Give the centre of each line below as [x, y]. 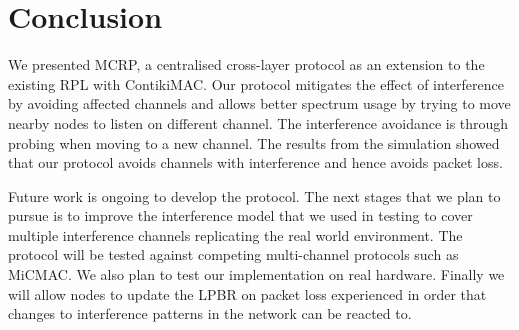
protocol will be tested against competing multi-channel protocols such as [233, 254]
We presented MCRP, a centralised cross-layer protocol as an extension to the [246, 64]
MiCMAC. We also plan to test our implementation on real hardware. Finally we [256, 274]
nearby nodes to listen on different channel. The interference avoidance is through [258, 122]
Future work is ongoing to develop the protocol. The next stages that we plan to [254, 195]
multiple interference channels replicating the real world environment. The [235, 234]
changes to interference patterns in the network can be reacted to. [210, 313]
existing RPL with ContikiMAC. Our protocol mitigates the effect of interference [256, 83]
